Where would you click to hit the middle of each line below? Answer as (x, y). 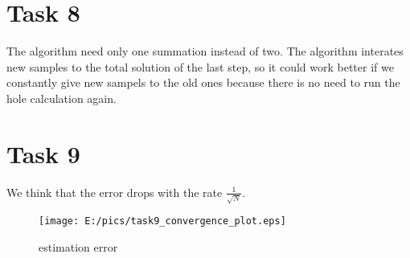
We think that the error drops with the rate (115, 192)
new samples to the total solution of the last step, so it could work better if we (200, 66)
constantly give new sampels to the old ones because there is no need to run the (203, 82)
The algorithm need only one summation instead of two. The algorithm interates (205, 51)
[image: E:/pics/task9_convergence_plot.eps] (162, 221)
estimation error (78, 246)
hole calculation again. (61, 98)
